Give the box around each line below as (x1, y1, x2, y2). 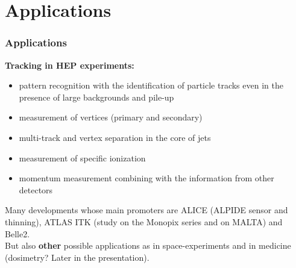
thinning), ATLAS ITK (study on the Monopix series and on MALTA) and (5, 215, 283, 228)
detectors (19, 183, 53, 196)
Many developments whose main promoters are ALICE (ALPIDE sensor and (5, 204, 288, 216)
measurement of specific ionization (19, 151, 146, 164)
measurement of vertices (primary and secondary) (19, 111, 203, 123)
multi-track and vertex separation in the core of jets (19, 131, 211, 143)
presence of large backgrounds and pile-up (19, 90, 174, 103)
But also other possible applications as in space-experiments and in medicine (5, 239, 291, 252)
